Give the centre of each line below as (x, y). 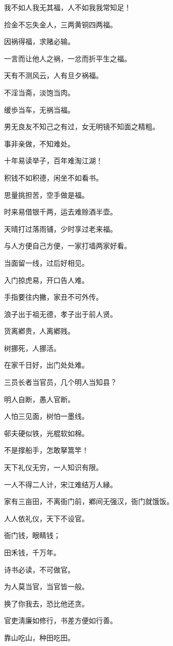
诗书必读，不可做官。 (39, 569)
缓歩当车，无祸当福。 (39, 109)
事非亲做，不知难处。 (39, 143)
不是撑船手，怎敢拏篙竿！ (46, 450)
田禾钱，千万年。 (32, 552)
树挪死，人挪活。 (32, 348)
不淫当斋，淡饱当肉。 (39, 92)
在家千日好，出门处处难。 (46, 365)
